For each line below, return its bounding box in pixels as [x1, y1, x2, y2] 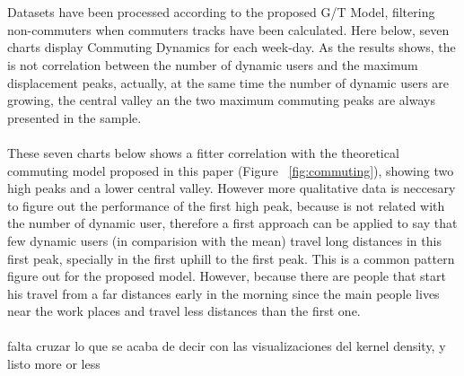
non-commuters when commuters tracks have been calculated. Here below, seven [7, 20, 450, 39]
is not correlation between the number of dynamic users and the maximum [7, 55, 418, 74]
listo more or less [7, 354, 101, 373]
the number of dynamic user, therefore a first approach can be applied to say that [7, 214, 458, 232]
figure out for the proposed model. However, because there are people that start [7, 267, 446, 285]
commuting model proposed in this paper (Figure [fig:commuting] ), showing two [7, 161, 454, 179]
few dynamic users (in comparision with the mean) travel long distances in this [7, 231, 442, 249]
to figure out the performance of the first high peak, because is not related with [7, 196, 445, 214]
